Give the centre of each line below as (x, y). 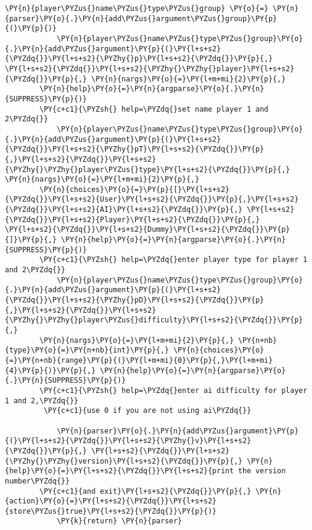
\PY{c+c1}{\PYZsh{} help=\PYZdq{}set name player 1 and (154, 109)
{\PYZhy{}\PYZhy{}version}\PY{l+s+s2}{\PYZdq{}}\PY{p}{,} (124, 461)
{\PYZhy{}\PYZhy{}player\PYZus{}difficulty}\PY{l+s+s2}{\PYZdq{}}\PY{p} (154, 320)
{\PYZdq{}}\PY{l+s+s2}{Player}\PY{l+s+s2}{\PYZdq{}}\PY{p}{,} (132, 219)
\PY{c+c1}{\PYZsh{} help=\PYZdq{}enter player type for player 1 (174, 260)
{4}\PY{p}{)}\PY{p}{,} (50, 370)
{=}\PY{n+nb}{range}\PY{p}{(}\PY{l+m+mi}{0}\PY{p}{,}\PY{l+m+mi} (139, 360)
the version (262, 471)
